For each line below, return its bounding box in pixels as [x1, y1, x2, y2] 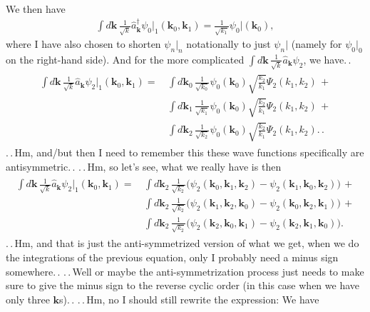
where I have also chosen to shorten [6, 36, 161, 51]
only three [6, 291, 50, 306]
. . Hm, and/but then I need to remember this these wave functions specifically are [6, 145, 364, 160]
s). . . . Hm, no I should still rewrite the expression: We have [59, 291, 319, 306]
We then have [6, 1, 66, 16]
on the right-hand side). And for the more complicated [6, 51, 245, 66]
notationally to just [186, 36, 271, 51]
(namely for [291, 36, 342, 51]
